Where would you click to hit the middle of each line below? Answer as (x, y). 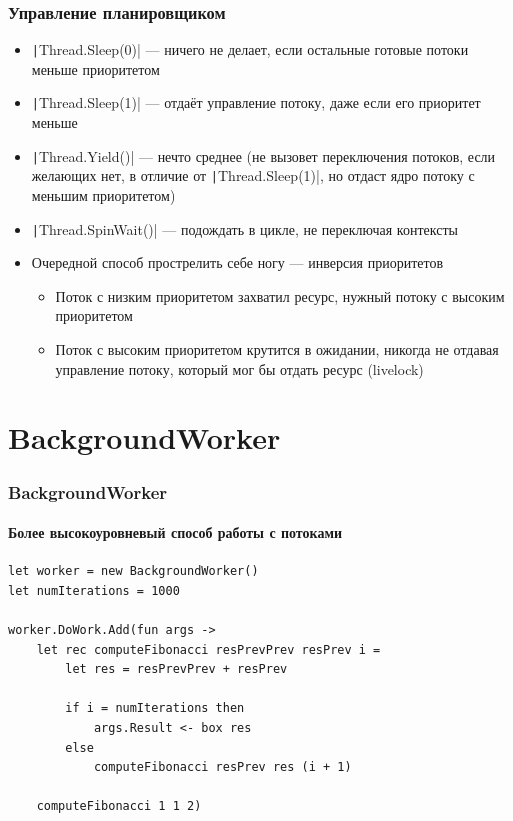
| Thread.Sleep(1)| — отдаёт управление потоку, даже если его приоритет (256, 102)
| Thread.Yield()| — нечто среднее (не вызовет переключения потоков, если (263, 155)
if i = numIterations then (155, 708)
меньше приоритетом (95, 68)
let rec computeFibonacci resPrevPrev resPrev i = (208, 649)
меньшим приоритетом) (103, 195)
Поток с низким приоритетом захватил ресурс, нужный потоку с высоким (280, 295)
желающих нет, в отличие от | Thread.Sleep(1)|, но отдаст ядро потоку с (253, 175)
